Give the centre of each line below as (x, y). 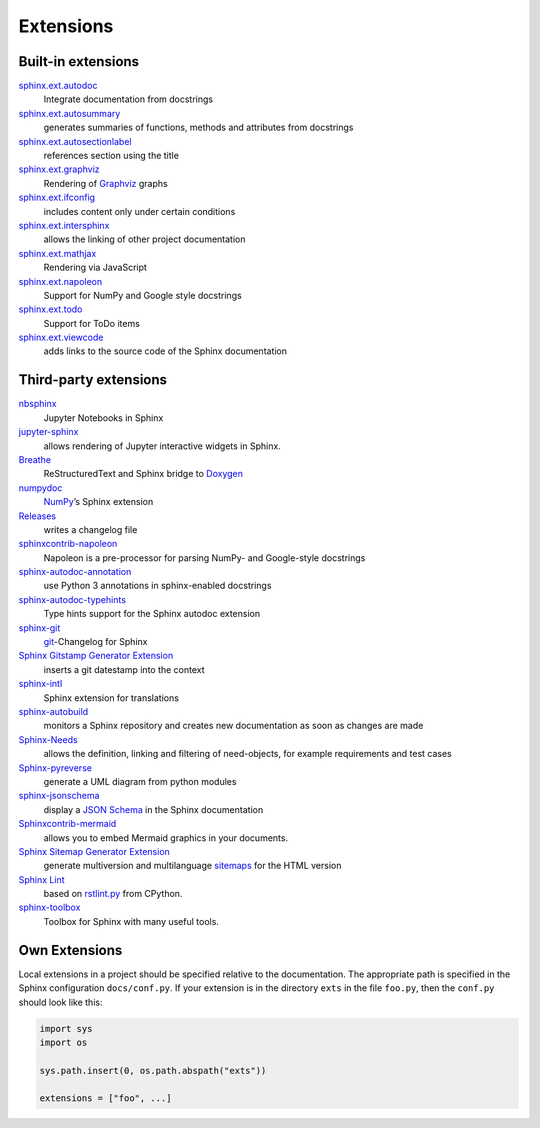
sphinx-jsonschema (59, 796)
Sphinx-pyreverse (55, 767)
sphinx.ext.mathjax (57, 253)
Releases (37, 516)
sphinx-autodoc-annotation (75, 572)
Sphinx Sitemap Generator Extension (94, 851)
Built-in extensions (79, 61)
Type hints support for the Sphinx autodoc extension (152, 614)
